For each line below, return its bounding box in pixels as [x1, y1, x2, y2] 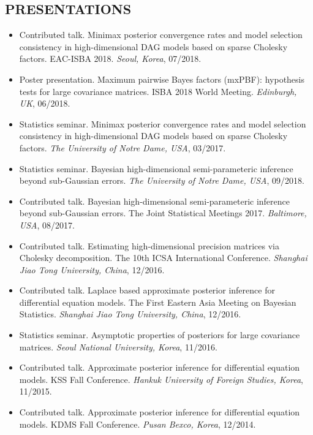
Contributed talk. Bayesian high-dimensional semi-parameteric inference [19, 194, 290, 207]
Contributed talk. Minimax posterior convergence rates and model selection [19, 28, 303, 41]
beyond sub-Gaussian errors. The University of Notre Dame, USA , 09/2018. [19, 174, 304, 187]
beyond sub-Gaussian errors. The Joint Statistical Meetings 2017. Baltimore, [19, 206, 307, 219]
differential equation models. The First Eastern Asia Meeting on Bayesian [19, 295, 296, 308]
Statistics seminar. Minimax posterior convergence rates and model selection [19, 117, 306, 130]
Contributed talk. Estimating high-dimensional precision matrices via [19, 239, 279, 252]
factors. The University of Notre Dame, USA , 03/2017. [19, 141, 226, 154]
